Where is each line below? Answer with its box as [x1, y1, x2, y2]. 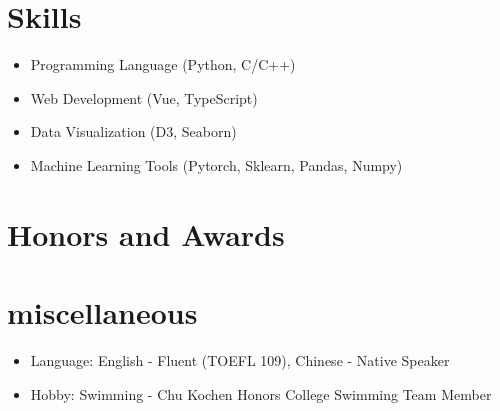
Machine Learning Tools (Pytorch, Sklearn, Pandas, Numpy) [30, 154, 403, 175]
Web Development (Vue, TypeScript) [30, 87, 258, 108]
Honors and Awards [7, 213, 285, 254]
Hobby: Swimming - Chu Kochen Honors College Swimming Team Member [30, 383, 492, 404]
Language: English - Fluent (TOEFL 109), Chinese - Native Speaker [30, 350, 450, 370]
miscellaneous [7, 292, 198, 333]
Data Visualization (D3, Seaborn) [30, 121, 237, 142]
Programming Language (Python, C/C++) [30, 54, 296, 75]
